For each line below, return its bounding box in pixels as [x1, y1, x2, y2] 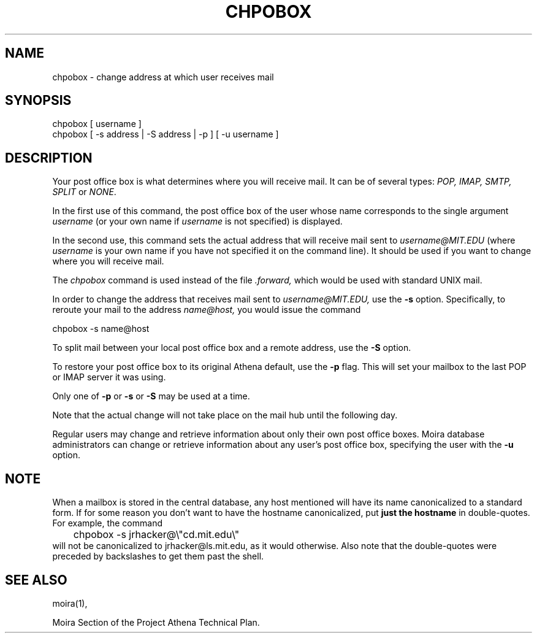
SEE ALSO [5, 572, 67, 588]
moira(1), [52, 598, 88, 609]
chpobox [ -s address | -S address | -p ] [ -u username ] [52, 129, 279, 140]
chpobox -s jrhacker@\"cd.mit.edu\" [73, 528, 240, 541]
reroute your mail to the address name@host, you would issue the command [52, 304, 361, 315]
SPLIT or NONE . [52, 186, 116, 198]
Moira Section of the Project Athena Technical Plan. [52, 617, 260, 628]
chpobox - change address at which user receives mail [52, 71, 274, 82]
